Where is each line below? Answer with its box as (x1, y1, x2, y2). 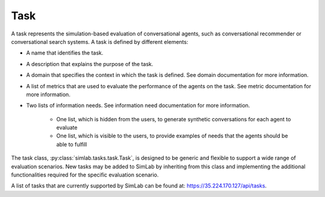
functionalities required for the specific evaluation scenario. (11, 171, 159, 178)
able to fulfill (56, 141, 87, 148)
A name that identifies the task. (26, 49, 104, 56)
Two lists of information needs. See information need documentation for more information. (26, 102, 250, 109)
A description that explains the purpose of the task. (26, 60, 153, 67)
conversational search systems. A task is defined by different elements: (11, 38, 189, 45)
